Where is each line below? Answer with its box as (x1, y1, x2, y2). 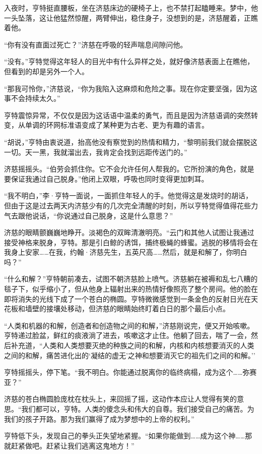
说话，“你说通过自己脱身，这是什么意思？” (32, 210, 173, 220)
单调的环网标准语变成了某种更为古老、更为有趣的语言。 (25, 120, 209, 130)
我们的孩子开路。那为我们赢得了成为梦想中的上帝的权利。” (4, 413, 194, 424)
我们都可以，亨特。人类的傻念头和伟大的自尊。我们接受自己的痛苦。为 (21, 404, 254, 414)
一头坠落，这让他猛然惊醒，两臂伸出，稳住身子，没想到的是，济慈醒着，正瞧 (4, 12, 258, 23)
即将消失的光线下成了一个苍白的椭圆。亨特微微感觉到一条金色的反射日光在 (4, 293, 251, 304)
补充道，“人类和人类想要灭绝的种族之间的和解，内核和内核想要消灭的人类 (11, 340, 254, 351)
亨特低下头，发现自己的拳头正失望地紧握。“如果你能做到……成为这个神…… (4, 430, 245, 441)
